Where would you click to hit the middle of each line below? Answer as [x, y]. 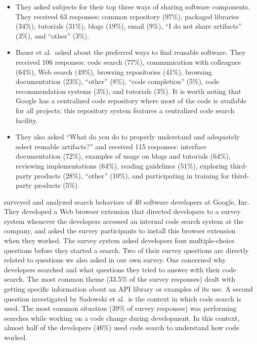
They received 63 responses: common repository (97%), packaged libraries [127, 16]
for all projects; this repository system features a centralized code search [125, 110]
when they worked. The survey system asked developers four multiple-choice [119, 240]
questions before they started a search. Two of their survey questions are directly [127, 250]
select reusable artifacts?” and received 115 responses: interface [111, 146]
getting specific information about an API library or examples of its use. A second [128, 289]
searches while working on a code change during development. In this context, [122, 318]
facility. [27, 120]
